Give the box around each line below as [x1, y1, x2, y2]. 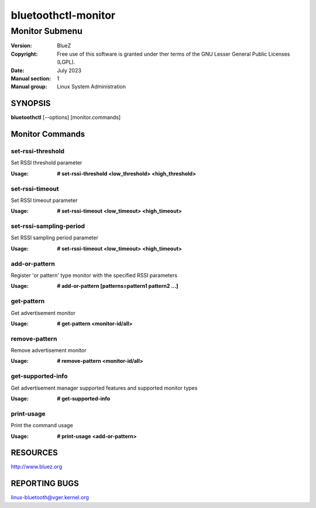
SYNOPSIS [11, 98, 51, 108]
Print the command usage [11, 422, 73, 429]
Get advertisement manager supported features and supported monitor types [11, 384, 198, 392]
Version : [11, 42, 32, 49]
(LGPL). [57, 59, 75, 66]
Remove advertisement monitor [11, 347, 87, 354]
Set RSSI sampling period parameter [11, 234, 99, 241]
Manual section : [11, 75, 51, 82]
